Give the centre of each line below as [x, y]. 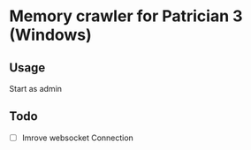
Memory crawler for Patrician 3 [126, 16]
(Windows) [51, 35]
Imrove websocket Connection [78, 138]
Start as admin [36, 89]
